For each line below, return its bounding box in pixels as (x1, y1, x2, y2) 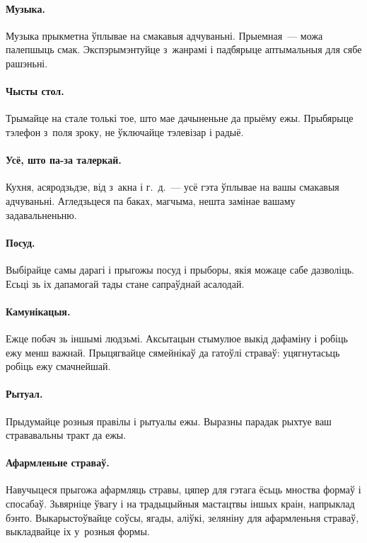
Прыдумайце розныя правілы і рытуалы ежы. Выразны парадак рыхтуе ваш (6, 413, 332, 428)
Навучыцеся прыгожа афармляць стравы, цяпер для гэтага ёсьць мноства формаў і (6, 482, 361, 497)
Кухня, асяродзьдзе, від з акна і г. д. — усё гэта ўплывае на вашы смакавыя (6, 179, 339, 194)
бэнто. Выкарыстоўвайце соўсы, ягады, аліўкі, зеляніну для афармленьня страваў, (6, 510, 359, 525)
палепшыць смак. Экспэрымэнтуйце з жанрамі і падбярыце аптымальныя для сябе (6, 42, 362, 57)
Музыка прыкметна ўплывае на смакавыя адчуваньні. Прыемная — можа (6, 28, 323, 43)
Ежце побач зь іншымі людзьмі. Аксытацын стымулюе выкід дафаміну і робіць (6, 330, 348, 345)
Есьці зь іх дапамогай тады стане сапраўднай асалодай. (6, 276, 245, 291)
